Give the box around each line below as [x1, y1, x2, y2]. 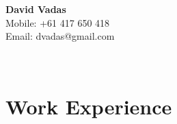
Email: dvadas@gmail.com [5, 29, 115, 43]
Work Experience [5, 92, 172, 120]
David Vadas [5, 2, 66, 16]
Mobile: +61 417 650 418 [5, 15, 110, 29]
